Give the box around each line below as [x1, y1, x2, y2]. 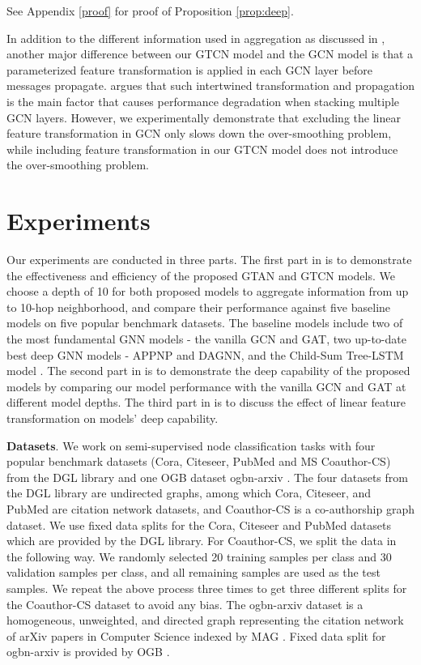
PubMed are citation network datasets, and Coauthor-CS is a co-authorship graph [6, 500, 415, 517]
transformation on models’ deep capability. [6, 410, 219, 426]
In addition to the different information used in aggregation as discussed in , [6, 29, 385, 46]
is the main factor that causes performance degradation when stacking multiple [6, 92, 400, 109]
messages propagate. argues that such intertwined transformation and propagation [6, 77, 415, 94]
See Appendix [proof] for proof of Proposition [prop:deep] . [6, 2, 294, 19]
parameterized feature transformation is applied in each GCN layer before [6, 61, 373, 78]
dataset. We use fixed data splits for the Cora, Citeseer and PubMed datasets [6, 516, 391, 533]
